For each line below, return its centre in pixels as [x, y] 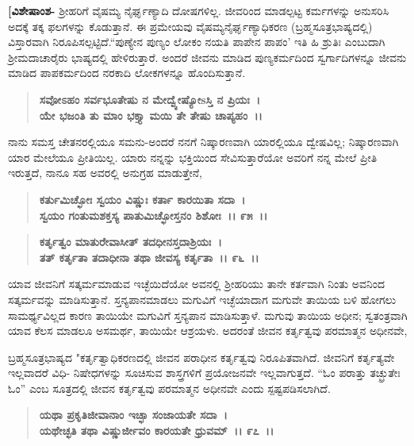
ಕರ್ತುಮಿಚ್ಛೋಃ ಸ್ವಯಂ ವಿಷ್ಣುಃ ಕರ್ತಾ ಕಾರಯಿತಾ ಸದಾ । [142, 199]
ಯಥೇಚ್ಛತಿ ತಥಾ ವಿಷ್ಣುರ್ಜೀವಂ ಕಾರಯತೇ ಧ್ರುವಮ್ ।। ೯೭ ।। [157, 431]
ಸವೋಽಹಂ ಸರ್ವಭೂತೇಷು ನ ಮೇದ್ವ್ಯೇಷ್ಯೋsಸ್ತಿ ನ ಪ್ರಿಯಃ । [150, 99]
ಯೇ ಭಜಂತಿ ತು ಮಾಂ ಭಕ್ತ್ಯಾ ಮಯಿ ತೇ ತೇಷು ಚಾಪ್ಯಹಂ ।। [151, 115]
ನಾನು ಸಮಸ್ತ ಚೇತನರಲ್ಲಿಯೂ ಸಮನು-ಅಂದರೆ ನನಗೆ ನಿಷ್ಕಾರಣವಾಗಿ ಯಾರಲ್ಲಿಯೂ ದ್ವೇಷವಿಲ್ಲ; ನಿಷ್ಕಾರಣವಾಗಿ [203, 142]
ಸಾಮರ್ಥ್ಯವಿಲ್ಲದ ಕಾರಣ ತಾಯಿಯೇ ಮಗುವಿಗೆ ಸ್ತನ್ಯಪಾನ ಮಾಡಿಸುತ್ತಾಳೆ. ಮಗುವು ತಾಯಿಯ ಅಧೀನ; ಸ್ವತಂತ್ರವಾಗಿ [208, 315]
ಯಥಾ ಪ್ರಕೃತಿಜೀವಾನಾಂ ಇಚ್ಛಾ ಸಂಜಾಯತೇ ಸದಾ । [133, 415]
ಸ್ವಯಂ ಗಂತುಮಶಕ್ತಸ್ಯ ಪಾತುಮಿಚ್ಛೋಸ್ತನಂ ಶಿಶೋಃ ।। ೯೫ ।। [153, 215]
